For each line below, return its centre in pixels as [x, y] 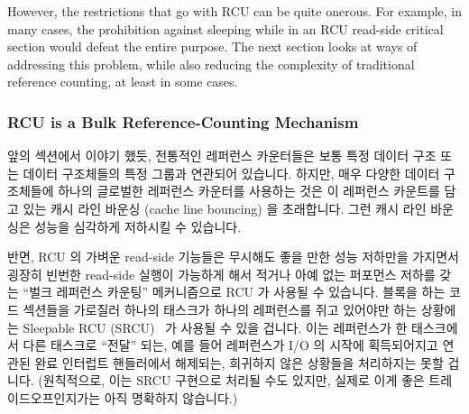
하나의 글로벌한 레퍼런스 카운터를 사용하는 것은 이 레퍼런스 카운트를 [249, 191]
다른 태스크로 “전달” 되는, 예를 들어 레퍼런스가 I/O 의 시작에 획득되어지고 [230, 345]
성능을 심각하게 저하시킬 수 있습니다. [138, 226]
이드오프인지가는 [54, 397]
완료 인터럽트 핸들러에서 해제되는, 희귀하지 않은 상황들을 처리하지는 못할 [239, 362]
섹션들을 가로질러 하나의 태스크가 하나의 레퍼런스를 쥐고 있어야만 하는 [220, 309]
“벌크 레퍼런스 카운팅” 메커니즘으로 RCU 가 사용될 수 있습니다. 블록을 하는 [234, 292]
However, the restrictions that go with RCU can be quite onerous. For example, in [235, 11]
